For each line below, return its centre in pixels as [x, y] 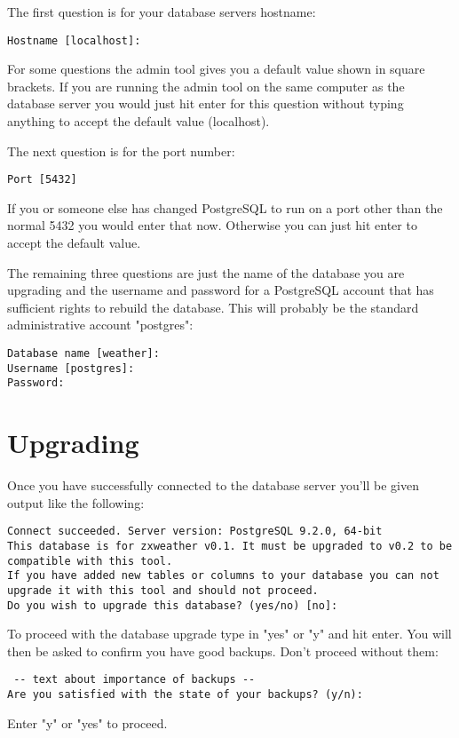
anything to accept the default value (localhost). [138, 121]
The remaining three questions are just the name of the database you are [206, 272]
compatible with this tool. [90, 561]
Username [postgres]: [71, 368]
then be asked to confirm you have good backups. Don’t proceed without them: [223, 651]
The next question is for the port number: [121, 151]
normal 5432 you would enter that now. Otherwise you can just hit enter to [212, 225]
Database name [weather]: [83, 354]
